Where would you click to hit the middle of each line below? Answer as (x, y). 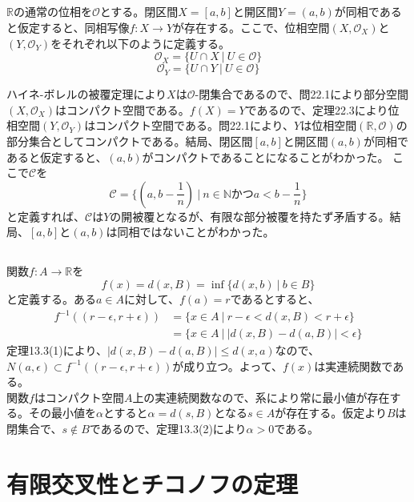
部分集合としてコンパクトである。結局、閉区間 (130, 141)
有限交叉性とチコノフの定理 (153, 483)
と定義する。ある (51, 298)
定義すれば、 (51, 216)
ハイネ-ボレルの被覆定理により (87, 94)
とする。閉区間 (139, 12)
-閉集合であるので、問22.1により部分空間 (302, 94)
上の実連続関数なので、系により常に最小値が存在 (261, 397)
